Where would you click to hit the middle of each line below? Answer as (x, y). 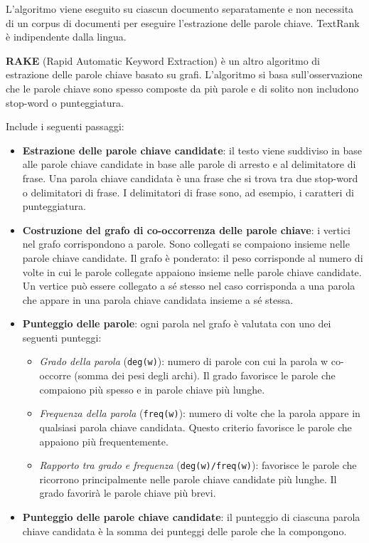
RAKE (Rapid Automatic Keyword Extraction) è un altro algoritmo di (163, 60)
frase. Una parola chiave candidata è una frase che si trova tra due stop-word (190, 178)
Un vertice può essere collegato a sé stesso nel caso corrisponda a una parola (189, 286)
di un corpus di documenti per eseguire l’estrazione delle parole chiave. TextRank (183, 22)
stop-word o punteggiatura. (65, 102)
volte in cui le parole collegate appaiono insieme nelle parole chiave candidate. (192, 271)
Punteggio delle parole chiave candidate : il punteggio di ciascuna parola (191, 517)
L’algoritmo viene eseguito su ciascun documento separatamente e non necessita (180, 9)
